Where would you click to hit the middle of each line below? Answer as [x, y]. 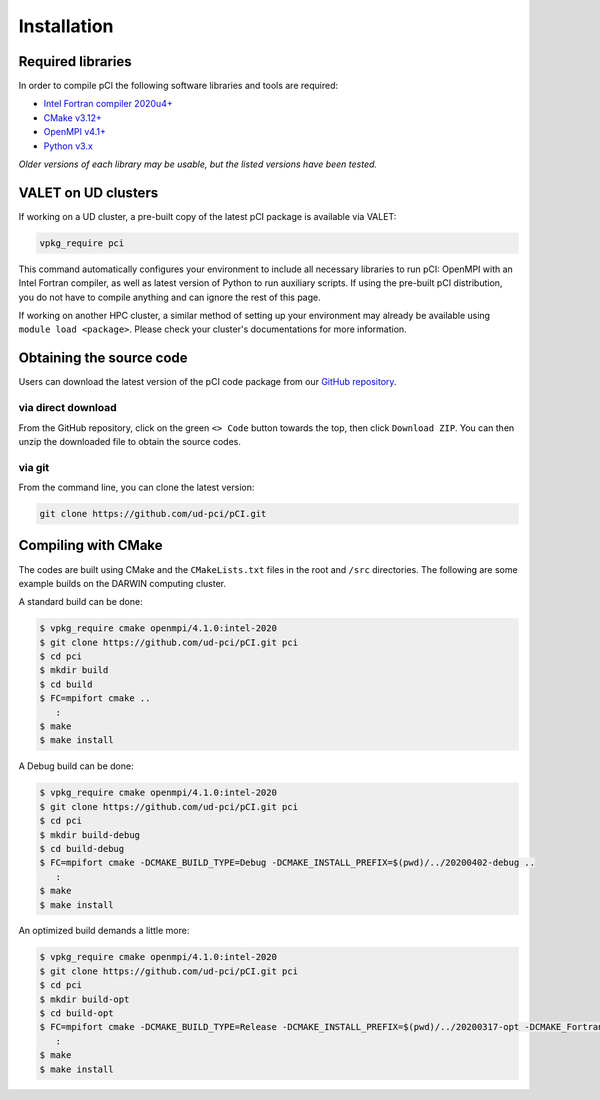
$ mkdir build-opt [84, 999]
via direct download [67, 408]
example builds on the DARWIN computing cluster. [122, 583]
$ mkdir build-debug [89, 834]
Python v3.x [68, 146]
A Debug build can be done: [76, 766]
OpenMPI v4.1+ [75, 132]
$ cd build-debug [82, 848]
